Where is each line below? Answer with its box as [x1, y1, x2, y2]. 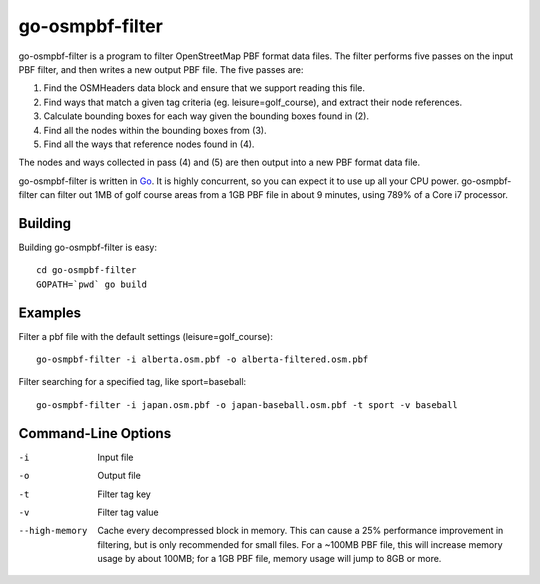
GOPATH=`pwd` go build [36, 278, 148, 290]
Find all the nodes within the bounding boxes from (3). [43, 124, 267, 136]
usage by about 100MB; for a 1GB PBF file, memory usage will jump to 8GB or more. [97, 553, 442, 565]
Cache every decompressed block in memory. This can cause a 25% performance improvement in [97, 525, 504, 537]
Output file [97, 470, 142, 482]
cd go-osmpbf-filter [36, 265, 137, 276]
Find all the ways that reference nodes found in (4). [43, 138, 255, 150]
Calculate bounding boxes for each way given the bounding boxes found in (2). [43, 110, 370, 122]
